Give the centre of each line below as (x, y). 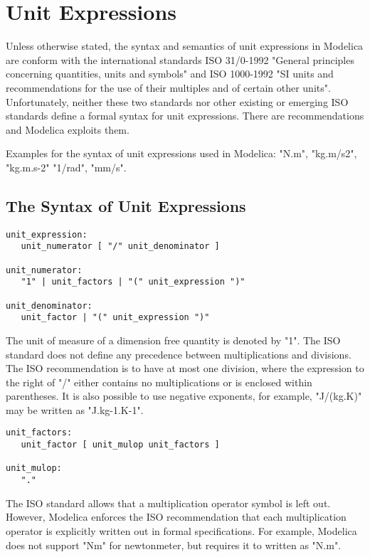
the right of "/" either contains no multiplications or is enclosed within (159, 382)
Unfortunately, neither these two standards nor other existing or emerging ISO (177, 101)
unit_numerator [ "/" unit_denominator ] (120, 246)
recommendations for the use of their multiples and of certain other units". (168, 87)
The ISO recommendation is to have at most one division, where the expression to (185, 368)
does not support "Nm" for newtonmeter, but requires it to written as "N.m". (174, 545)
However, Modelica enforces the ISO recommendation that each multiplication (176, 517)
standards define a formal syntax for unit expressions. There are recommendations (185, 116)
